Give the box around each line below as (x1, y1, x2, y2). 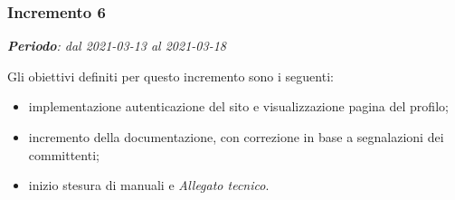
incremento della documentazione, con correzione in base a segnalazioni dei (28, 128, 444, 146)
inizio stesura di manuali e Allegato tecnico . (28, 176, 270, 195)
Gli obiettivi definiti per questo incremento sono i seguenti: (7, 66, 334, 85)
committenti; (28, 145, 100, 164)
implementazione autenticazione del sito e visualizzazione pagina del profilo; (28, 97, 449, 116)
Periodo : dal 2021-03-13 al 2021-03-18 (7, 36, 226, 55)
